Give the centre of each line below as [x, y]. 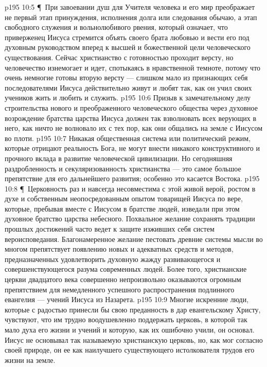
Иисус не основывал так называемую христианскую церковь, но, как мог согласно [134, 339]
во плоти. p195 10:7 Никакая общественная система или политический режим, [128, 138]
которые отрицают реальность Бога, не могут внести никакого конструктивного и [132, 148]
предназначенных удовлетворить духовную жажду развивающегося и [113, 259]
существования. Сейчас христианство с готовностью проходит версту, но [119, 57]
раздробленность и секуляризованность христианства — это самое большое [123, 168]
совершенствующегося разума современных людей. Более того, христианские [126, 269]
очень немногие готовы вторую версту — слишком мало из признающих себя [126, 77]
